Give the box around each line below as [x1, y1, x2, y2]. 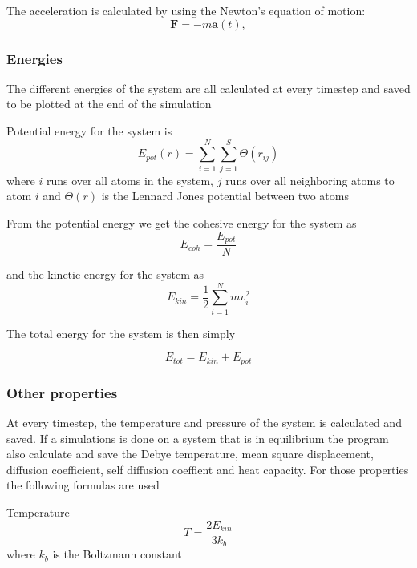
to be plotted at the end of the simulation [6, 95, 212, 112]
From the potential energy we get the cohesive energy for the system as [6, 214, 357, 231]
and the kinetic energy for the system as [6, 265, 204, 282]
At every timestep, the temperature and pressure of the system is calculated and [6, 413, 402, 430]
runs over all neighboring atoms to [225, 171, 395, 188]
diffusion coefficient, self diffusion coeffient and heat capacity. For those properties [6, 461, 409, 477]
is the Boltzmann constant [52, 546, 182, 562]
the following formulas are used [6, 477, 160, 493]
